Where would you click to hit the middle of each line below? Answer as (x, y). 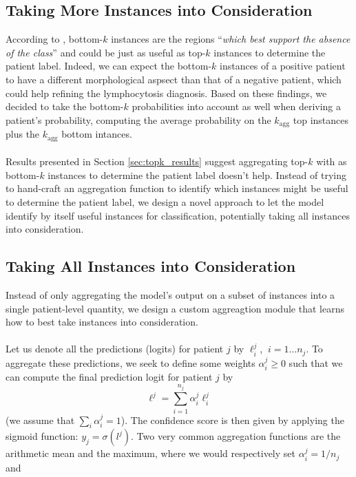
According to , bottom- (54, 39)
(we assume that (40, 420)
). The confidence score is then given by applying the (232, 420)
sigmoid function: (42, 436)
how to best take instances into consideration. (102, 322)
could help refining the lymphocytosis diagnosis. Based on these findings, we (166, 93)
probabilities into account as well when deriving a (237, 106)
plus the (23, 134)
